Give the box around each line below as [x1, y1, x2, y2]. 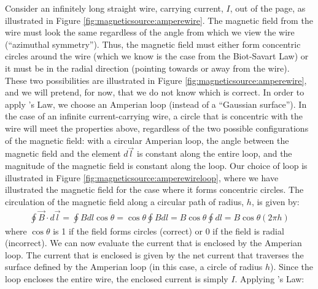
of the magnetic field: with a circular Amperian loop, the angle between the [5, 133, 289, 146]
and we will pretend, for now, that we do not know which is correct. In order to [5, 86, 304, 99]
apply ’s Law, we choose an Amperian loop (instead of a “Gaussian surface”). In [5, 97, 307, 110]
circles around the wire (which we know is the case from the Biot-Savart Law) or [5, 50, 309, 62]
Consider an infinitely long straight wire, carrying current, [5, 2, 223, 14]
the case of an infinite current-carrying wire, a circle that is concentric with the [5, 110, 303, 122]
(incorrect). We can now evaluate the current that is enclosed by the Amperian [5, 236, 302, 249]
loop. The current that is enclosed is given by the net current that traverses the [5, 248, 304, 261]
